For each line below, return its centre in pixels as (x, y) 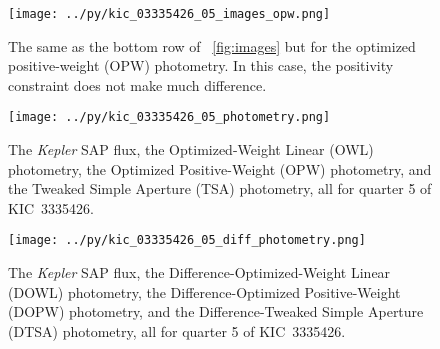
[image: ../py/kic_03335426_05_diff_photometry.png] (187, 240)
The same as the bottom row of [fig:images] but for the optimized (212, 45)
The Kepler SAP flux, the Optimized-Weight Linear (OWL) (191, 149)
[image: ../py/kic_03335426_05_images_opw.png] (169, 14)
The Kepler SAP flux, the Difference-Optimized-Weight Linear (199, 272)
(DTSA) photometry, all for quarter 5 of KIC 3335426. (177, 330)
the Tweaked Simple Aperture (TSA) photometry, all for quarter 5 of (220, 188)
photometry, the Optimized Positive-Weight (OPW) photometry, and (220, 168)
